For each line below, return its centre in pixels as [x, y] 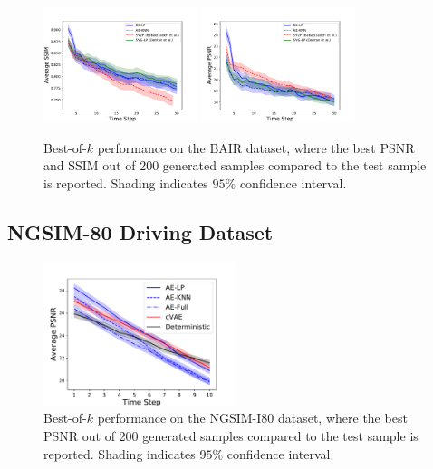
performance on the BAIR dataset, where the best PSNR [256, 147]
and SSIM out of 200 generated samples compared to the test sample [235, 165]
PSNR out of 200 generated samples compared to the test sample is [231, 435]
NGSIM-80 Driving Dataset [140, 231]
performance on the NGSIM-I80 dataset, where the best [252, 418]
